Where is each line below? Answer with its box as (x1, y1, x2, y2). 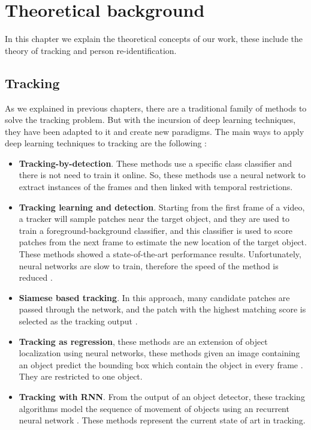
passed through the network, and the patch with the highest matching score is (19, 303, 306, 315)
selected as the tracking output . (19, 315, 138, 327)
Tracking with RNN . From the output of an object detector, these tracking (19, 390, 305, 402)
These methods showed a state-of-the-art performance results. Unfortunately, (19, 248, 301, 260)
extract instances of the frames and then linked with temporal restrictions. (19, 181, 293, 193)
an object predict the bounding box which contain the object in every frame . (19, 358, 303, 371)
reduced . (19, 271, 53, 284)
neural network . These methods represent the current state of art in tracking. (19, 414, 306, 426)
